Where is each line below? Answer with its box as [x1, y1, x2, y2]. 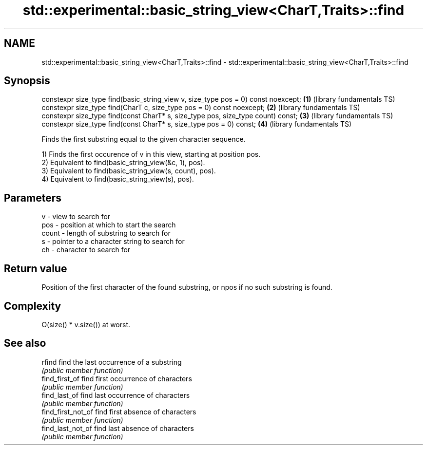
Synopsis [4, 75, 50, 87]
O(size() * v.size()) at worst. [41, 320, 131, 329]
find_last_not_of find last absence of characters [41, 424, 194, 432]
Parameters [4, 191, 61, 204]
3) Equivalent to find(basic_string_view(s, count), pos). [41, 167, 216, 175]
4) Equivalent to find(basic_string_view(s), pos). [41, 175, 194, 184]
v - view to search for [41, 212, 111, 221]
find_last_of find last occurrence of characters [41, 391, 190, 399]
